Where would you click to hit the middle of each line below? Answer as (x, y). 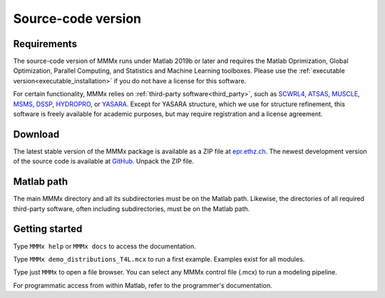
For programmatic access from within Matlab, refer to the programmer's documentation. (143, 285)
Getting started (48, 229)
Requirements (45, 44)
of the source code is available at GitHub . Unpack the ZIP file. (103, 161)
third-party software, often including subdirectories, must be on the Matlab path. (132, 209)
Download (36, 134)
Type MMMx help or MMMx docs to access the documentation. (104, 246)
